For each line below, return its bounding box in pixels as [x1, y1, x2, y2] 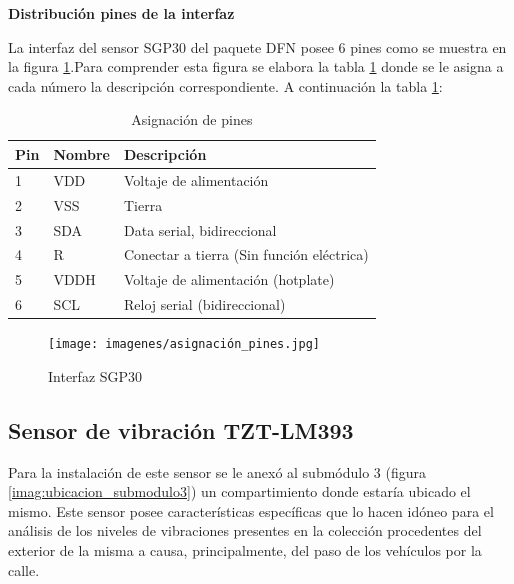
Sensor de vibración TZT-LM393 [8, 414, 354, 445]
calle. [8, 559, 40, 580]
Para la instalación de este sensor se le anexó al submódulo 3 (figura [8, 461, 427, 482]
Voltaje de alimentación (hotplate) [124, 269, 335, 290]
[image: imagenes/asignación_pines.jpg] [48, 337, 321, 352]
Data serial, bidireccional [124, 219, 277, 240]
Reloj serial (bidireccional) [124, 294, 286, 315]
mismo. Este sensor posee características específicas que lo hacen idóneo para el [8, 500, 494, 521]
